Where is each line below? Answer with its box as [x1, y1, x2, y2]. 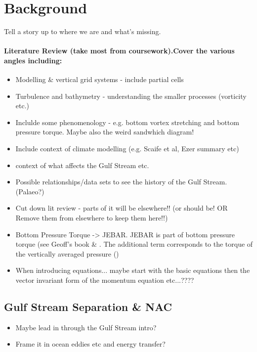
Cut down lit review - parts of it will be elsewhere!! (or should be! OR [15, 203, 228, 213]
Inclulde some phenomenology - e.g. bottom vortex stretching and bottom [15, 117, 239, 127]
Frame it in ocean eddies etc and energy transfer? [15, 339, 166, 349]
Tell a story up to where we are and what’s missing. [4, 26, 161, 37]
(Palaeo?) [15, 186, 44, 196]
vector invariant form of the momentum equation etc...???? [15, 275, 194, 285]
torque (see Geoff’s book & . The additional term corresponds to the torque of [15, 239, 253, 249]
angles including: [4, 55, 62, 65]
